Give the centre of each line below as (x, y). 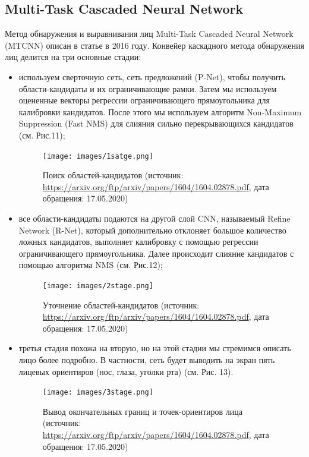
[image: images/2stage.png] (98, 286)
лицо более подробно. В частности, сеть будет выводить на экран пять (147, 359)
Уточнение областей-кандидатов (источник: (121, 305)
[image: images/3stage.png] (98, 393)
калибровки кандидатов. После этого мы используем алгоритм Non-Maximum (160, 111)
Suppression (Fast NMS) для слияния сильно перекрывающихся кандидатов (156, 123)
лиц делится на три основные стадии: (73, 57)
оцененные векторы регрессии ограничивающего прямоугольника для (144, 100)
